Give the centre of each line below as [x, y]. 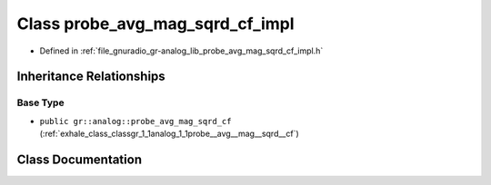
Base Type [40, 102]
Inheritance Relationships [91, 77]
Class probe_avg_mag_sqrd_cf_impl [155, 24]
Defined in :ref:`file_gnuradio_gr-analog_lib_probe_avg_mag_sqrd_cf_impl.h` [181, 51]
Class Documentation [80, 159]
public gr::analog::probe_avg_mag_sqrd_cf [135, 121]
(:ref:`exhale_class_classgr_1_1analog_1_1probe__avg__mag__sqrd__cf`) [169, 134]
